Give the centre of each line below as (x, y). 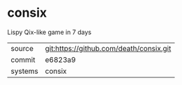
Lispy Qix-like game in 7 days (50, 32)
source (22, 48)
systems (24, 71)
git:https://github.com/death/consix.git (108, 48)
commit (23, 59)
